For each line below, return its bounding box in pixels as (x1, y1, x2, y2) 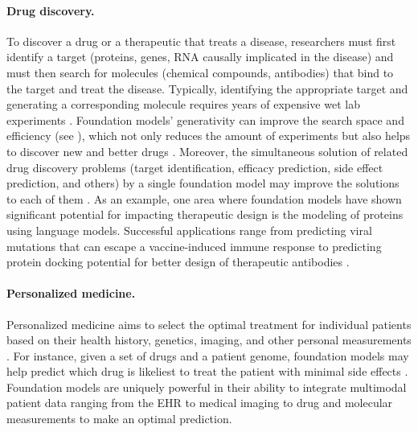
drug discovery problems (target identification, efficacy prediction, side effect (6, 158, 383, 175)
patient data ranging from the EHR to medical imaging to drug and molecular (6, 394, 393, 411)
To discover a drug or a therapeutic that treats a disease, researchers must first (6, 32, 396, 49)
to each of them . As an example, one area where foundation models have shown (6, 190, 402, 207)
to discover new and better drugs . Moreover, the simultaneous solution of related (6, 142, 408, 159)
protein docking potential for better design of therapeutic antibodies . (6, 253, 350, 270)
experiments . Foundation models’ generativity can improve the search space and (6, 111, 404, 128)
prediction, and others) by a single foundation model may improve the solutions (6, 175, 400, 191)
